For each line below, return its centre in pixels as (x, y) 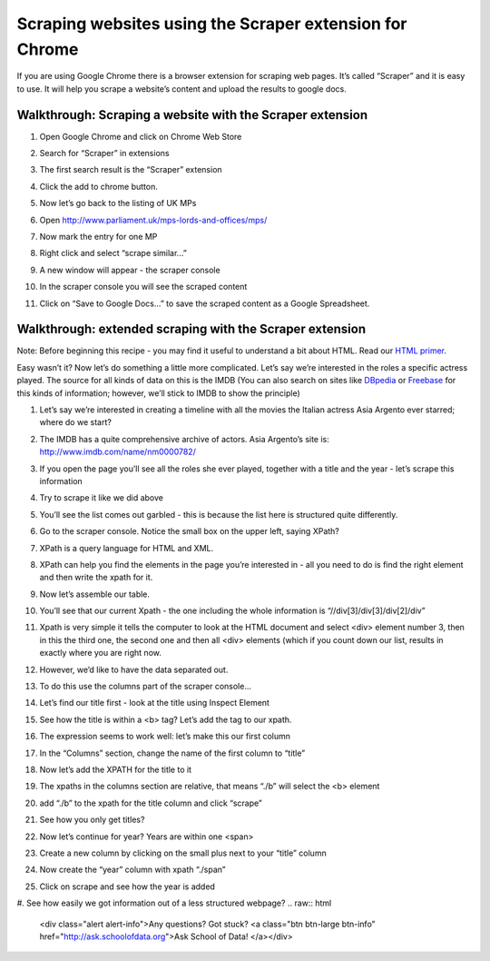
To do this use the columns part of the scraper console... (146, 687)
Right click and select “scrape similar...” (113, 253)
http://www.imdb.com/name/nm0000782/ (118, 452)
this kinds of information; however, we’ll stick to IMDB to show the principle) (159, 393)
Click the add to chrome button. (98, 186)
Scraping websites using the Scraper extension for (212, 24)
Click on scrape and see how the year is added (127, 887)
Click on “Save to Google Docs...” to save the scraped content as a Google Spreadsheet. (205, 303)
